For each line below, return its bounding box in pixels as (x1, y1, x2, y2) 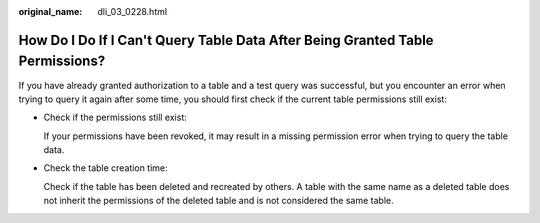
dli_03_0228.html (97, 6, 168, 17)
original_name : (18, 6, 83, 17)
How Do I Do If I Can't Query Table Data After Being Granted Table (18, 31, 434, 49)
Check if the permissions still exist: (43, 111, 187, 124)
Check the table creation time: (43, 162, 169, 174)
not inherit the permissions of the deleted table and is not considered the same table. (43, 195, 394, 207)
